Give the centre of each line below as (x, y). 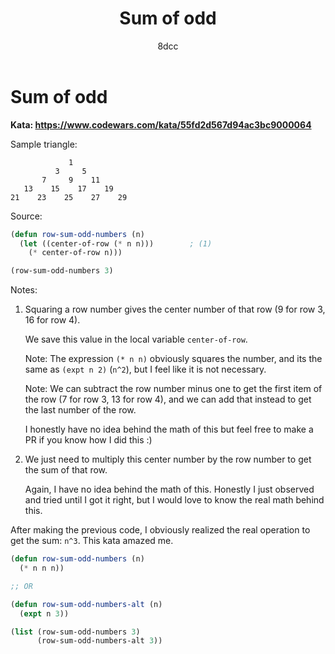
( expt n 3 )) (44, 613)
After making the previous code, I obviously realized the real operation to (160, 530)
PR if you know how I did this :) (88, 440)
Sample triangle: (44, 144)
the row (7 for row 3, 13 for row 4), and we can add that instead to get (168, 399)
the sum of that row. (66, 470)
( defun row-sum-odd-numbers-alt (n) (86, 604)
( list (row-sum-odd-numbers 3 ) (75, 632)
